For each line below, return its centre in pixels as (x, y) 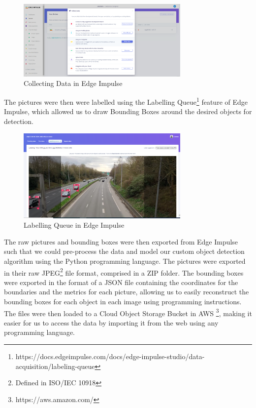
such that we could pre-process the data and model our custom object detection (124, 251)
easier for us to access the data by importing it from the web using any (111, 322)
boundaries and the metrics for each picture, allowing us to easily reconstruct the (127, 292)
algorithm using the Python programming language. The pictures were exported (125, 261)
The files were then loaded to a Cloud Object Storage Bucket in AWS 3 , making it (128, 312)
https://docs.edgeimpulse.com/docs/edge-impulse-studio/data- (110, 356)
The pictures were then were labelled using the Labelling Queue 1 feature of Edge (126, 101)
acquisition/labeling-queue (55, 366)
